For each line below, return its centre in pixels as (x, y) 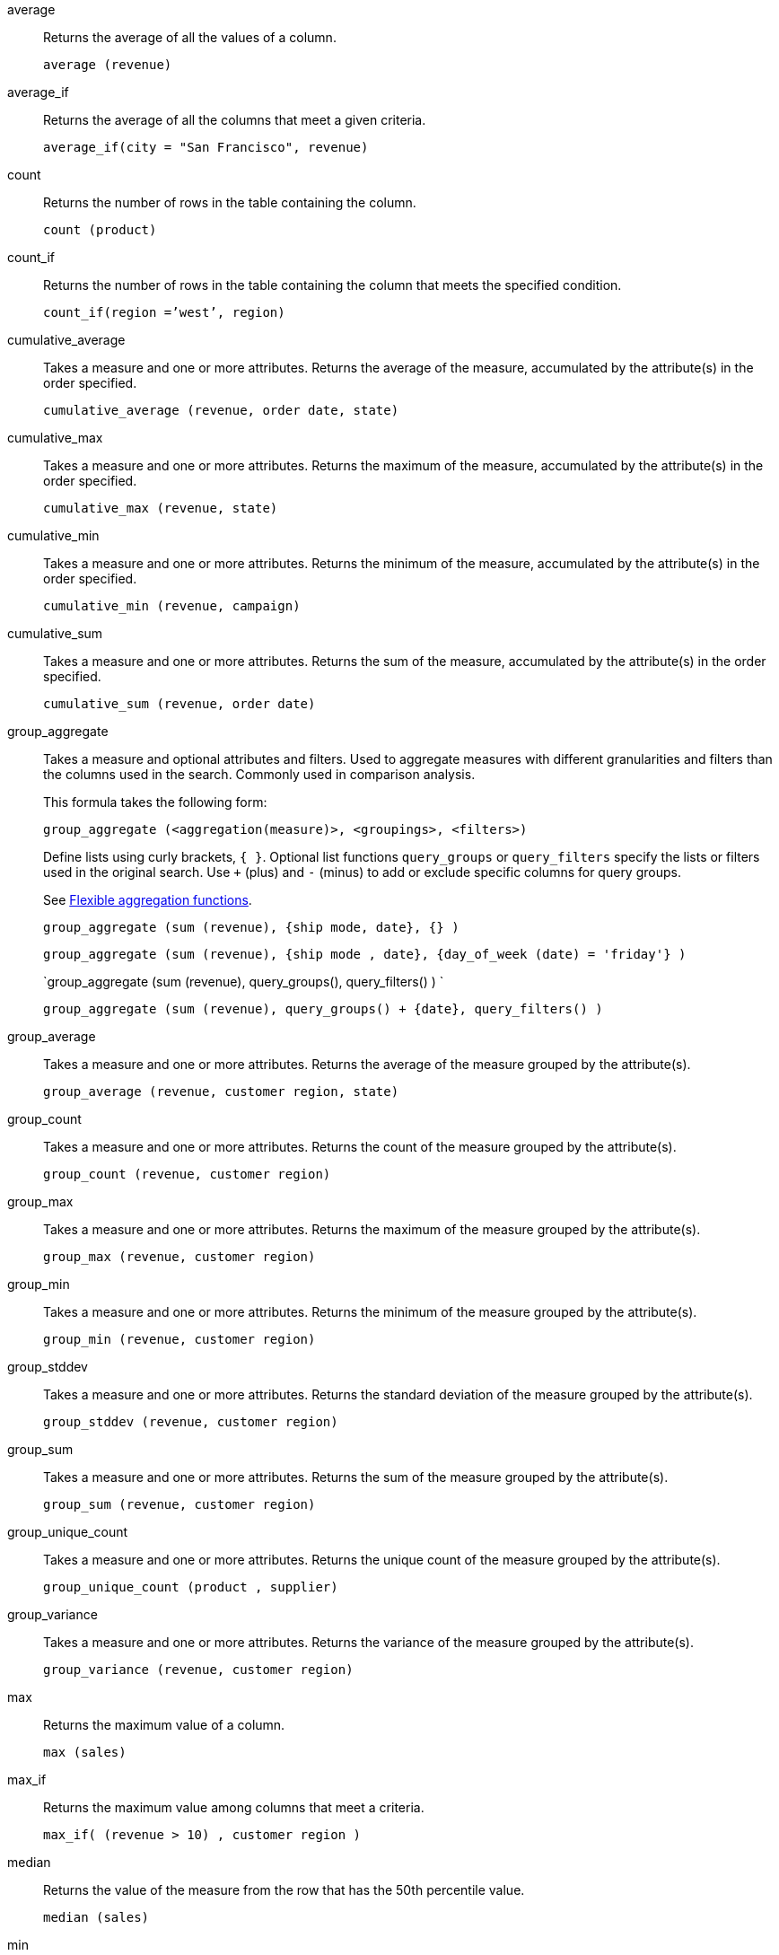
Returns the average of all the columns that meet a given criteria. (235, 120)
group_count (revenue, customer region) (187, 1174)
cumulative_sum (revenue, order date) (179, 704)
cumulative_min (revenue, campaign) (172, 606)
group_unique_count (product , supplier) (191, 1587)
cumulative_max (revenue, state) (161, 508)
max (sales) (85, 1752)
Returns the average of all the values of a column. (190, 37)
